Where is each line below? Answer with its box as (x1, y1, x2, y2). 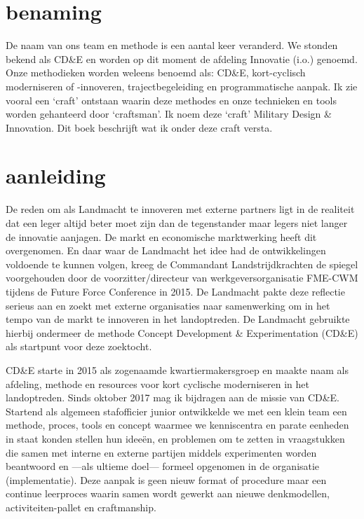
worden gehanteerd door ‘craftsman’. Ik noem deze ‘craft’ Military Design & (6, 106, 332, 121)
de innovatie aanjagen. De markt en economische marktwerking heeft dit (6, 229, 317, 244)
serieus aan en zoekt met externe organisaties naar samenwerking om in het (6, 298, 330, 312)
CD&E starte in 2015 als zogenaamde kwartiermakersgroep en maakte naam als (6, 362, 349, 377)
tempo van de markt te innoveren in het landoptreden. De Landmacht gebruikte (6, 312, 350, 326)
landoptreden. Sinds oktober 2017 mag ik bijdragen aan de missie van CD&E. (6, 390, 339, 405)
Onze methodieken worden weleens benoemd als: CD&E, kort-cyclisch (6, 65, 306, 80)
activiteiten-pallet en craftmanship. (6, 499, 156, 514)
